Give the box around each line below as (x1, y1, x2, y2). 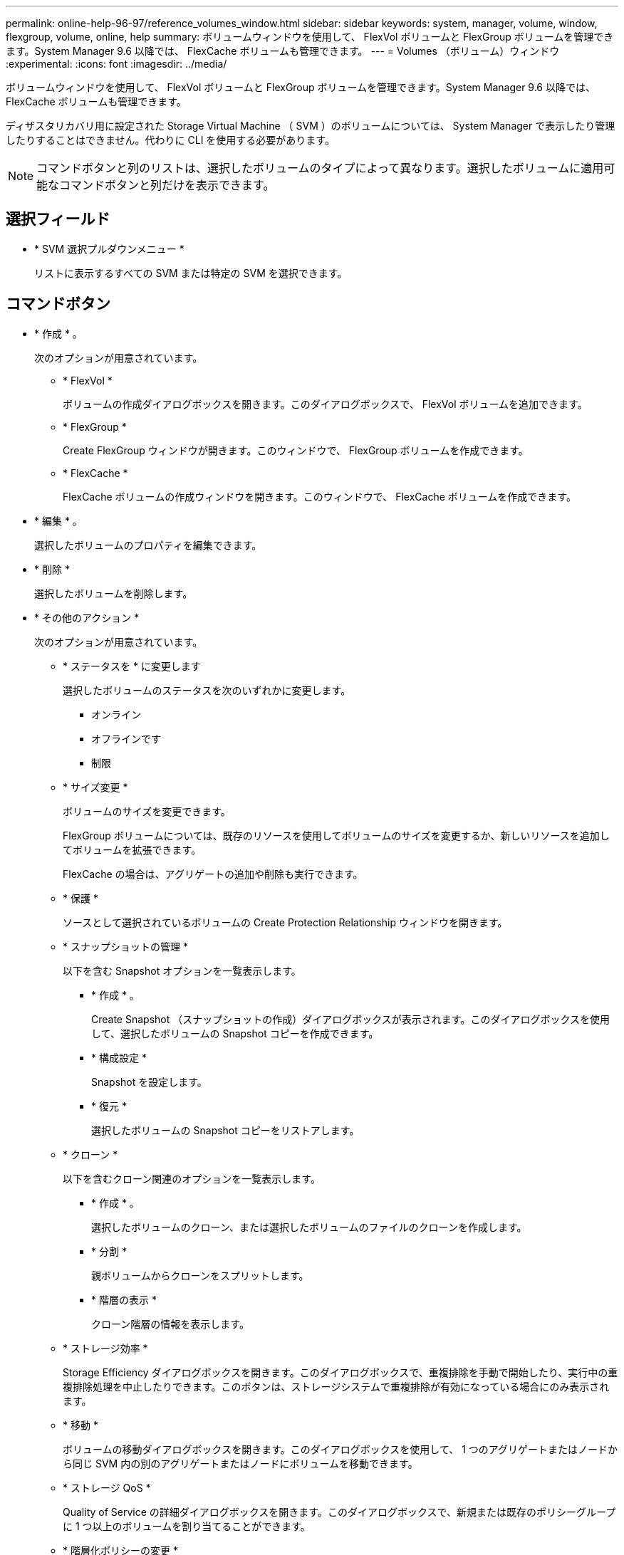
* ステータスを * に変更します (63, 659, 201, 672)
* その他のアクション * (34, 611, 140, 624)
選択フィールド (6, 210, 110, 229)
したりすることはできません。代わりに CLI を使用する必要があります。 (6, 134, 335, 146)
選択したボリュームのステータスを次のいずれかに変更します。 (63, 684, 351, 696)
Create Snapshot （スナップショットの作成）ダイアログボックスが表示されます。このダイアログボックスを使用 (91, 1012, 610, 1025)
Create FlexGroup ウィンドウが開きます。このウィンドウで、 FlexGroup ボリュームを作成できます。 (63, 444, 529, 456)
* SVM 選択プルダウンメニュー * (34, 242, 184, 255)
